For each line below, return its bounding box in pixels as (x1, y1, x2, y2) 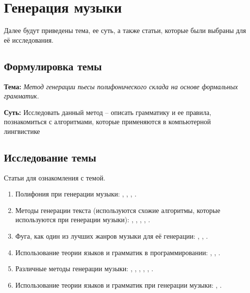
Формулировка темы (4, 58, 102, 73)
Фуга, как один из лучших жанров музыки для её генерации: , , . (15, 231, 208, 241)
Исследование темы (4, 149, 97, 164)
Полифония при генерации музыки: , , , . (15, 189, 137, 199)
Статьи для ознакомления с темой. (4, 172, 105, 182)
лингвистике (4, 126, 40, 136)
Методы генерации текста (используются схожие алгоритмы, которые (15, 205, 220, 215)
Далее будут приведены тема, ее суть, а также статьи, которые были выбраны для (4, 25, 246, 35)
